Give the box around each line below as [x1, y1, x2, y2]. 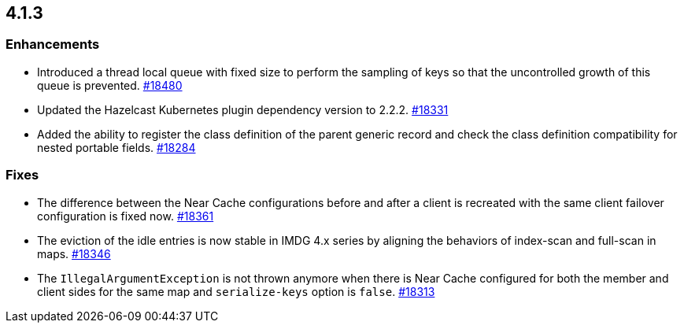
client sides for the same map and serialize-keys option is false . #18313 [37, 284, 435, 298]
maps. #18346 [37, 246, 111, 261]
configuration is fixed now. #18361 [37, 209, 214, 223]
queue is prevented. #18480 [37, 78, 183, 92]
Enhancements [6, 36, 100, 53]
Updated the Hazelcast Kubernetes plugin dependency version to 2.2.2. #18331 [37, 102, 449, 116]
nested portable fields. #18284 [37, 140, 196, 154]
